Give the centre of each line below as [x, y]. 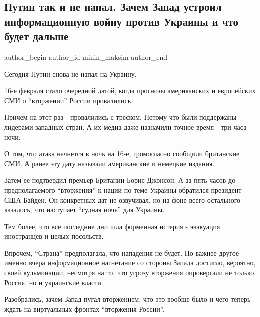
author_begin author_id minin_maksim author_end [86, 57]
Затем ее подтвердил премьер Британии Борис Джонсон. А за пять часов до [120, 180]
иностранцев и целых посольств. [54, 236]
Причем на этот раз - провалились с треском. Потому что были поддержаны [121, 117]
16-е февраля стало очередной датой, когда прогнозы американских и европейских [130, 91]
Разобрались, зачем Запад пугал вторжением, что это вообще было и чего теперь [128, 299]
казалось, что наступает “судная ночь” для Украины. [85, 209]
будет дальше [37, 36]
